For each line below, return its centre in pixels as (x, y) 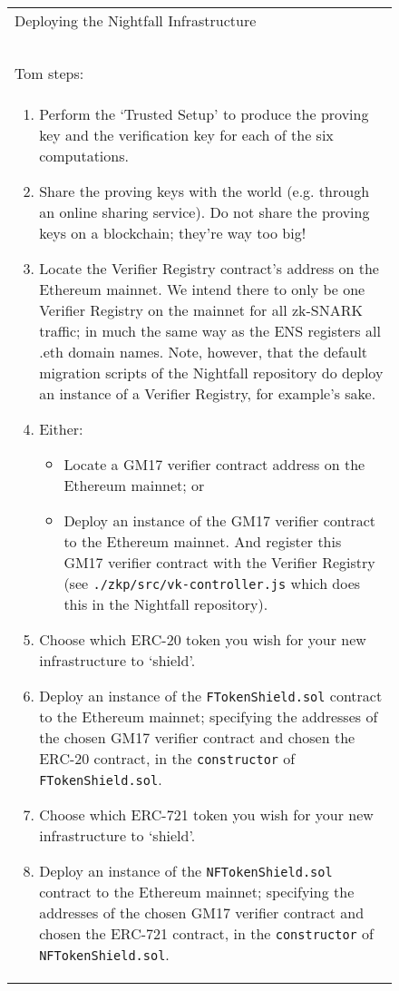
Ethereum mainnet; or (134, 485)
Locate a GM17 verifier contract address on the (214, 464)
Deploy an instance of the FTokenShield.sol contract (211, 696)
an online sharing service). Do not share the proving (204, 212)
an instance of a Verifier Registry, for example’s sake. (208, 393)
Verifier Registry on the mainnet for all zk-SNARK (201, 310)
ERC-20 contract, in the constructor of (167, 758)
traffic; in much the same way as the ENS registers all (210, 331)
